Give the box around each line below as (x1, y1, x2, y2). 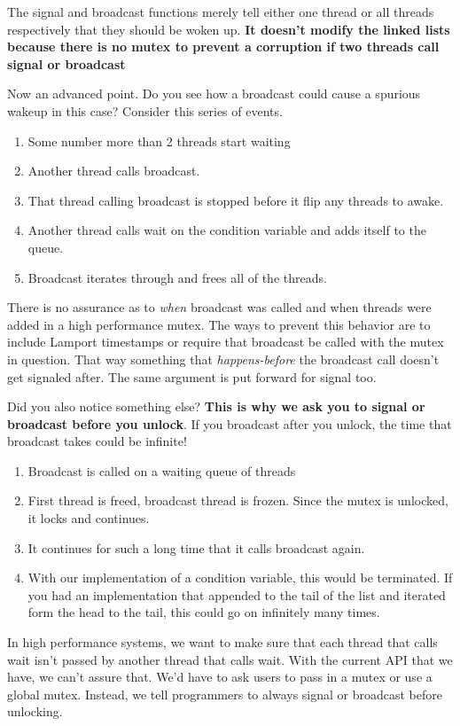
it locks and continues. (27, 509, 150, 527)
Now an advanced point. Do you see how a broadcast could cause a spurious (7, 84, 421, 103)
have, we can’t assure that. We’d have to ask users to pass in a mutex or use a (7, 667, 433, 686)
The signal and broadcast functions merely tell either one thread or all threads (7, 3, 434, 20)
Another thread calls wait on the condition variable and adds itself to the (27, 221, 426, 239)
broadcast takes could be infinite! (7, 432, 187, 450)
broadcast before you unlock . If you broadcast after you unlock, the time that (7, 414, 452, 433)
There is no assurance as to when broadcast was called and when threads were (7, 298, 432, 316)
